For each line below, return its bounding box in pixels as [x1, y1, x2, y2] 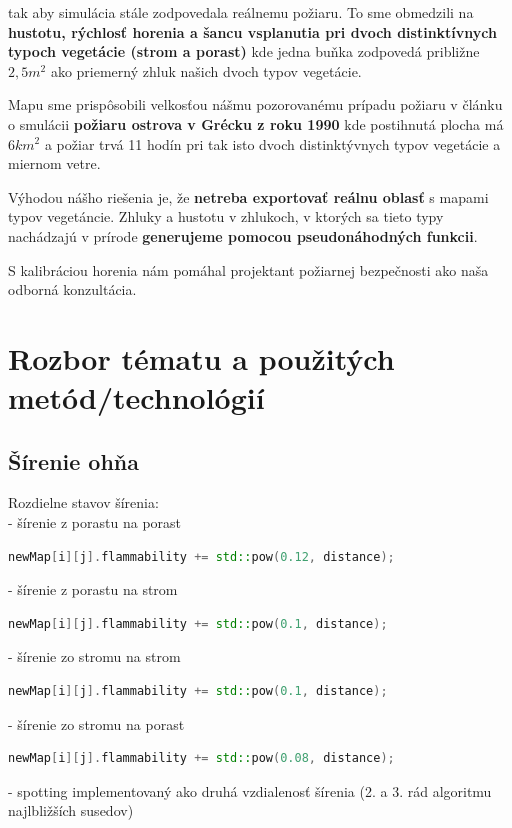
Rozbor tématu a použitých [8, 337, 395, 378]
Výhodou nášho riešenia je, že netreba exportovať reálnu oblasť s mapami [8, 186, 489, 207]
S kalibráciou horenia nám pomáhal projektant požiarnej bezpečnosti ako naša [8, 259, 489, 280]
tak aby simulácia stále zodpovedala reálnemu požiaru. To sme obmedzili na [8, 2, 474, 22]
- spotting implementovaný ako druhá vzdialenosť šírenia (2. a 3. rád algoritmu [8, 780, 492, 801]
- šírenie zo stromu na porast [8, 713, 185, 734]
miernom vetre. [8, 153, 101, 174]
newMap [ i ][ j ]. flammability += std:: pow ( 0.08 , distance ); [8, 751, 395, 766]
